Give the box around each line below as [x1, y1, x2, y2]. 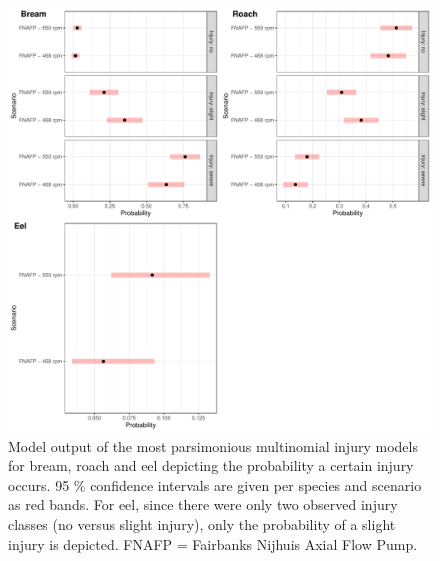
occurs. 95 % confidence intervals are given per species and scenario [8, 474, 422, 495]
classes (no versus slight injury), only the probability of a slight [8, 513, 396, 534]
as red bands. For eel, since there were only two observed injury [8, 494, 398, 515]
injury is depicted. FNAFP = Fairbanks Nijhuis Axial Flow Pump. [8, 533, 418, 554]
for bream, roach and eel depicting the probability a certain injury [8, 455, 414, 476]
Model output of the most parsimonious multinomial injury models [8, 435, 418, 456]
